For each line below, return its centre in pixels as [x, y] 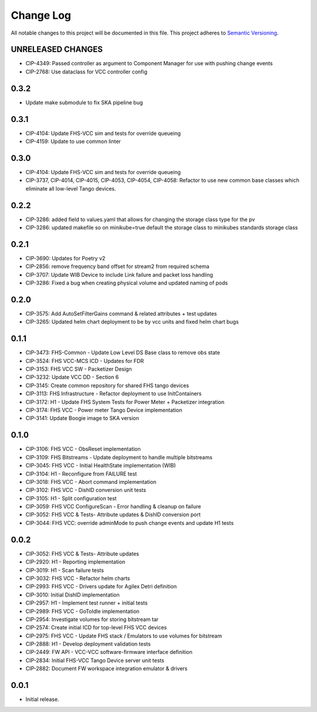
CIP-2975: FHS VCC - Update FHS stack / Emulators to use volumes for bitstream [124, 636]
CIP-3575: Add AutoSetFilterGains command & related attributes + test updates [121, 314]
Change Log [41, 15]
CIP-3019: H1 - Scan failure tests [65, 570]
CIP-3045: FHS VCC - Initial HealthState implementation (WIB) [101, 466]
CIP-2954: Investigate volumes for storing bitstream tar [92, 619]
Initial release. [42, 699]
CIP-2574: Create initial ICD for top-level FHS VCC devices [96, 628]
